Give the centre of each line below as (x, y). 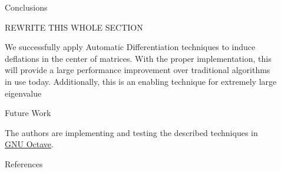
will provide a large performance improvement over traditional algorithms (138, 70)
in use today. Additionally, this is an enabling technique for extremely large (141, 81)
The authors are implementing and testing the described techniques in (131, 132)
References (24, 163)
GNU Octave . (29, 144)
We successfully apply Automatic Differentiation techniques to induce (130, 47)
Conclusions (26, 7)
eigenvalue (23, 93)
